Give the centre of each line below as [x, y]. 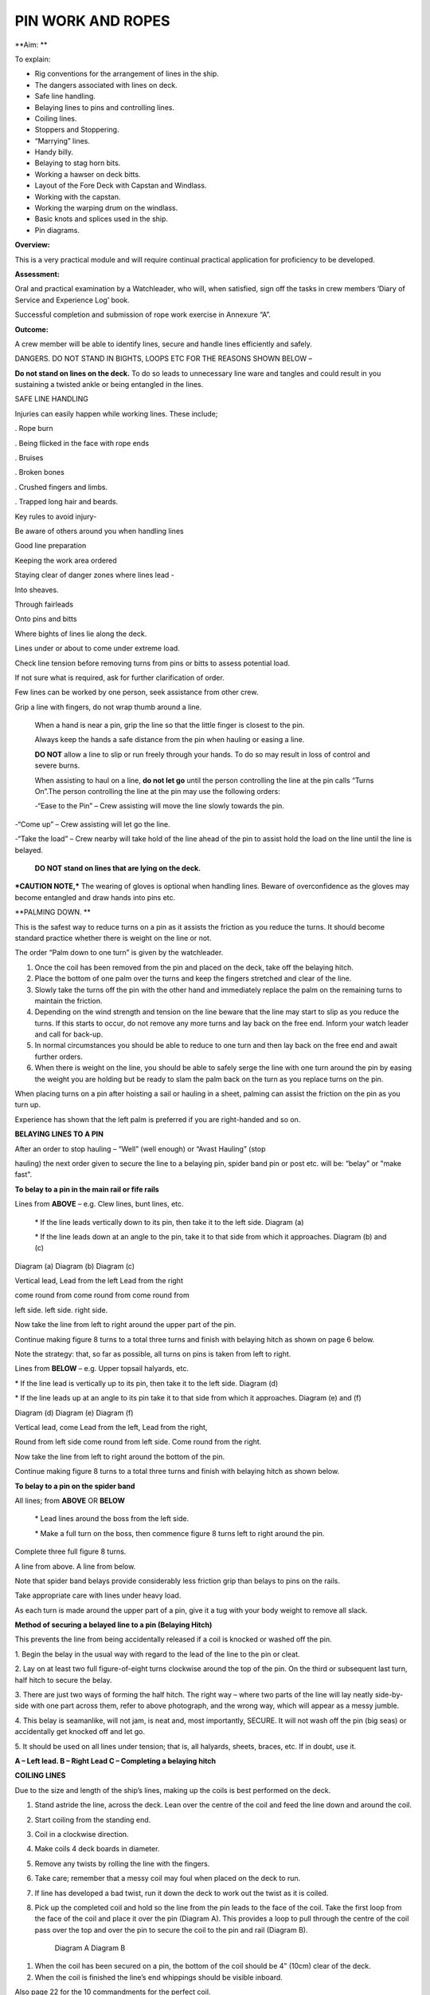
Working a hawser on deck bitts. [88, 174]
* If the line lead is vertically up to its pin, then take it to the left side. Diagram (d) [147, 1383]
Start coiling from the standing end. [93, 1819]
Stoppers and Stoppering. [77, 130]
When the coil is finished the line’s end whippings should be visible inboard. [158, 1977]
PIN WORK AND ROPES [92, 21]
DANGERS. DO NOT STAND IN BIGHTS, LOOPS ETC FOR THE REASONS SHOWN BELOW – [164, 358]
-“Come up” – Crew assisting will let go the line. [92, 824]
